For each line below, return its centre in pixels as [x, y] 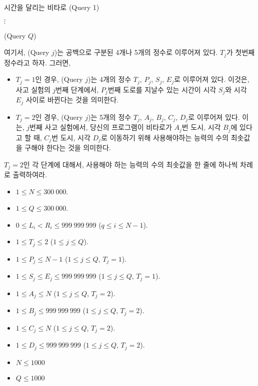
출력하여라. [30, 174]
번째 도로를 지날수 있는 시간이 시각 [162, 89]
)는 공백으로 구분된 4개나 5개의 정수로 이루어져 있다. [136, 52]
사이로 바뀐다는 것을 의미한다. [72, 100]
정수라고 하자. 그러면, [37, 62]
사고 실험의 [33, 89]
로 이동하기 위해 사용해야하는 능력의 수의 [165, 137]
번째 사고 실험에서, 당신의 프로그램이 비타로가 [101, 127]
